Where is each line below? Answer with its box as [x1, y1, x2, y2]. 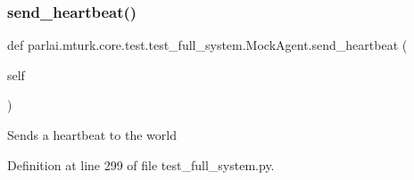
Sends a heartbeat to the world [7, 126, 177, 143]
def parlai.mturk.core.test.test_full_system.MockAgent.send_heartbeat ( [7, 36, 408, 54]
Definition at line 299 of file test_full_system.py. [7, 155, 275, 174]
